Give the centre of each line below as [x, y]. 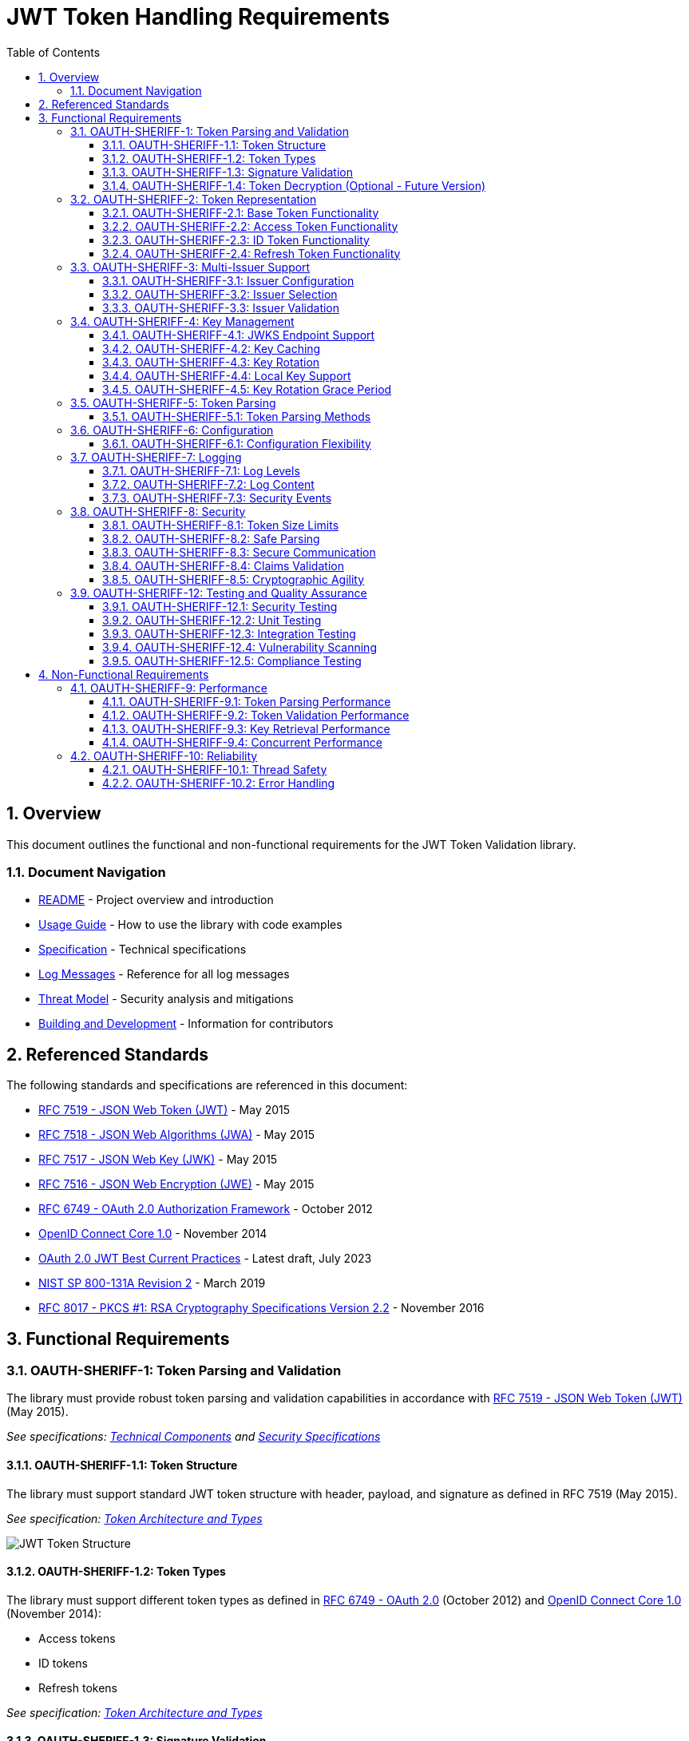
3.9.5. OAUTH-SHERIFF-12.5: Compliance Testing [232, 660]
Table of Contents [53, 52]
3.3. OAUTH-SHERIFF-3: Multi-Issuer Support [190, 267]
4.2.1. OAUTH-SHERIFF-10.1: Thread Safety [215, 769]
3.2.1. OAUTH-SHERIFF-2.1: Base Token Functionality [241, 212]
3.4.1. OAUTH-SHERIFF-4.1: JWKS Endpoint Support [239, 335]
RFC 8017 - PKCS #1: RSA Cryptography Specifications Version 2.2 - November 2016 [261, 1308]
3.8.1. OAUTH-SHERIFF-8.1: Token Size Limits [221, 525]
